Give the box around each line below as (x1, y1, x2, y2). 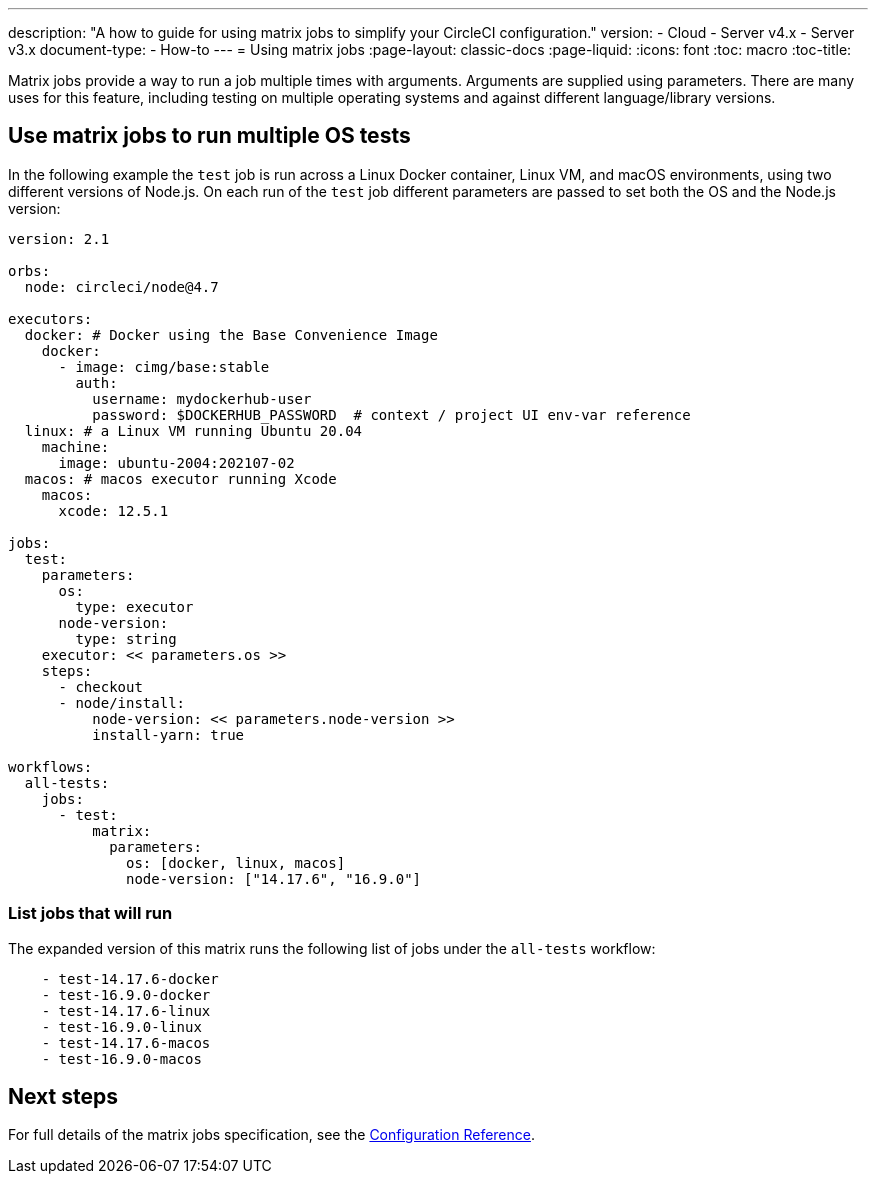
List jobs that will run (8, 903, 173, 924)
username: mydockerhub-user (92, 390, 312, 407)
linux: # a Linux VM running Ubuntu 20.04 (24, 422, 363, 439)
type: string (75, 630, 177, 647)
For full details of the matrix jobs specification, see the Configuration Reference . (8, 1126, 536, 1144)
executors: (8, 310, 93, 327)
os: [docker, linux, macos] (126, 854, 346, 871)
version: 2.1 (8, 230, 110, 247)
